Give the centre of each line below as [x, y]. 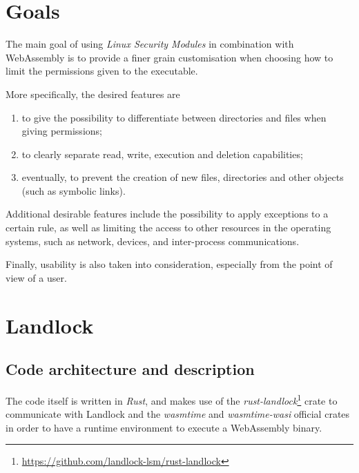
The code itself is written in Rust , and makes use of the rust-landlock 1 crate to [172, 399]
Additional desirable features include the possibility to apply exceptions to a [167, 214]
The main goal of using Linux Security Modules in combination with [150, 44]
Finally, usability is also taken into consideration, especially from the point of [169, 264]
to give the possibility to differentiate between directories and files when [174, 117]
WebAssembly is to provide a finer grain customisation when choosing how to [169, 57]
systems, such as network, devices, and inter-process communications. [153, 241]
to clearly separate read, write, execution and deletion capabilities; [162, 154]
